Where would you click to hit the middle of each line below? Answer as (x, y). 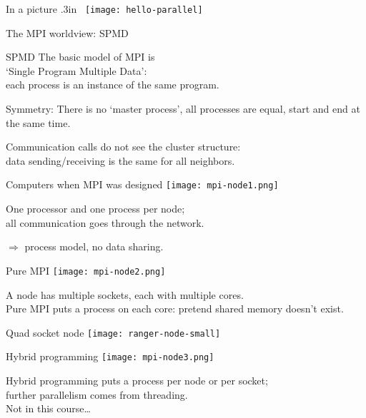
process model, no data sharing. (94, 246)
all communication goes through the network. (105, 222)
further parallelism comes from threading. (97, 394)
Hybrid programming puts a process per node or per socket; (137, 380)
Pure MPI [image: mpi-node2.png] (86, 270)
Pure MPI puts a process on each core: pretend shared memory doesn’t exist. (175, 309)
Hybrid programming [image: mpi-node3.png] (110, 356)
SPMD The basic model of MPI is (80, 57)
